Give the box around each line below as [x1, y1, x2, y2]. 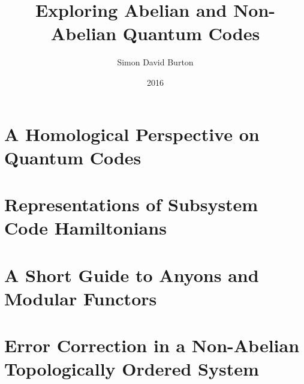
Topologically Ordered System [4, 356, 259, 381]
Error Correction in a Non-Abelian [4, 333, 300, 358]
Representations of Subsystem [4, 192, 258, 217]
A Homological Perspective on [4, 121, 260, 146]
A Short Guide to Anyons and [4, 262, 259, 287]
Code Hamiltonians [4, 215, 167, 240]
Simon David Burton [117, 56, 194, 68]
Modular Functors [4, 286, 157, 310]
